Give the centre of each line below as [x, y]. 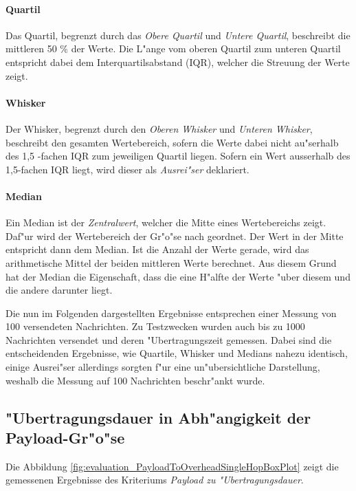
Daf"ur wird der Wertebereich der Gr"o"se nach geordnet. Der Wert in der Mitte [175, 236]
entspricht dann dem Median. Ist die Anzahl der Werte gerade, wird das [157, 249]
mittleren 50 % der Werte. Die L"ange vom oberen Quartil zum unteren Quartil [173, 48]
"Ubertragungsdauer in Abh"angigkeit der [158, 417]
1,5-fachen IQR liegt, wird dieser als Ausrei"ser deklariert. [127, 169]
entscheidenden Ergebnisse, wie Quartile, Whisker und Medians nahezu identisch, [177, 353]
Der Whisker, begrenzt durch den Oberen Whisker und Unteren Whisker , [159, 128]
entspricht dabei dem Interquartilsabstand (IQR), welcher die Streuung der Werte [178, 62]
